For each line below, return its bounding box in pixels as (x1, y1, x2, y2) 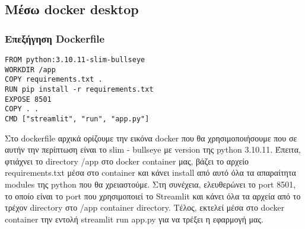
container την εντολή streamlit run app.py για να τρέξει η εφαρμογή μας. (5, 212, 263, 225)
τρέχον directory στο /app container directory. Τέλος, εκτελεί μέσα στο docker (5, 201, 285, 214)
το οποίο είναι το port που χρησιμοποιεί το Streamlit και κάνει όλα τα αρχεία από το (5, 189, 301, 202)
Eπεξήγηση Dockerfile (5, 31, 105, 46)
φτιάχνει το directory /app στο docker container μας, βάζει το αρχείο (5, 154, 249, 167)
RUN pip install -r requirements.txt (5, 85, 154, 93)
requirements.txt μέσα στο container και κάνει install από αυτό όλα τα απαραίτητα (5, 166, 296, 179)
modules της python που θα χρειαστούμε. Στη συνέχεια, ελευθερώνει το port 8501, (5, 178, 296, 190)
